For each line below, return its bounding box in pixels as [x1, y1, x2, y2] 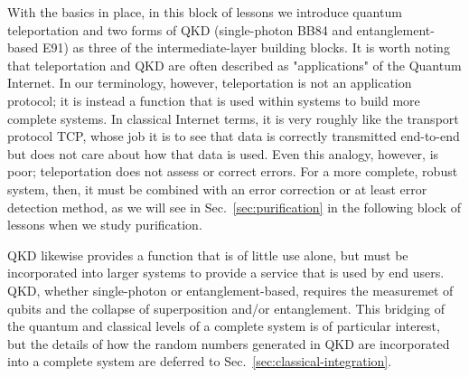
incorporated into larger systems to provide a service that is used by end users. [7, 263, 445, 282]
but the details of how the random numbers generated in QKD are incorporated [7, 334, 450, 353]
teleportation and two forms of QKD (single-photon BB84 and [7, 20, 352, 39]
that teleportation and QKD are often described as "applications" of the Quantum [7, 55, 462, 74]
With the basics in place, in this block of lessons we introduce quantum [7, 3, 402, 21]
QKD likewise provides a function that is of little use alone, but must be [7, 245, 408, 264]
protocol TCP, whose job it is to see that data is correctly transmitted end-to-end [7, 127, 460, 146]
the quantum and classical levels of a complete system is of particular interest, [7, 316, 440, 335]
